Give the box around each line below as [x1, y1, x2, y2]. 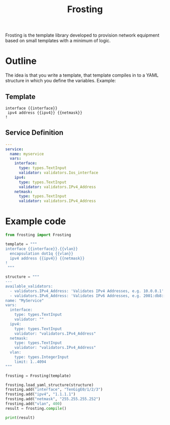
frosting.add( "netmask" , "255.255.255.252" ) [5, 397, 101, 402]
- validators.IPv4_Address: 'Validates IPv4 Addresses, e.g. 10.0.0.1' [10, 288, 164, 293]
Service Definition [5, 128, 64, 137]
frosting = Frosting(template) [5, 373, 71, 378]
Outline [5, 55, 37, 67]
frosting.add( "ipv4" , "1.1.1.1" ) [5, 392, 76, 397]
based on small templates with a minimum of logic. [5, 38, 111, 44]
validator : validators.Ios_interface [18, 170, 99, 175]
